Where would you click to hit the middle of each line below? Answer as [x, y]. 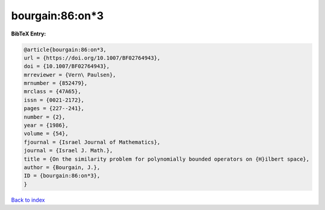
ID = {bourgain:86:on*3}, [62, 176]
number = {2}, [45, 117]
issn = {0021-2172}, [54, 100]
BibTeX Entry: [29, 34]
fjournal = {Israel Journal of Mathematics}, [92, 142]
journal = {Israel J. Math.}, [68, 151]
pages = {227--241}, [54, 109]
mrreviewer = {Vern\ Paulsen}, [70, 75]
